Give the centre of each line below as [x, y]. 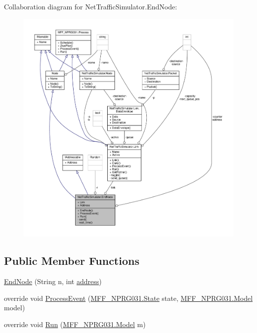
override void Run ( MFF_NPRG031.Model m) [75, 324]
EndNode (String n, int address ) [53, 281]
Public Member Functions [72, 261]
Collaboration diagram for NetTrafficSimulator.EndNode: [91, 6]
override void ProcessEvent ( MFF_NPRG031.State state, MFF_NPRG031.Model [128, 298]
